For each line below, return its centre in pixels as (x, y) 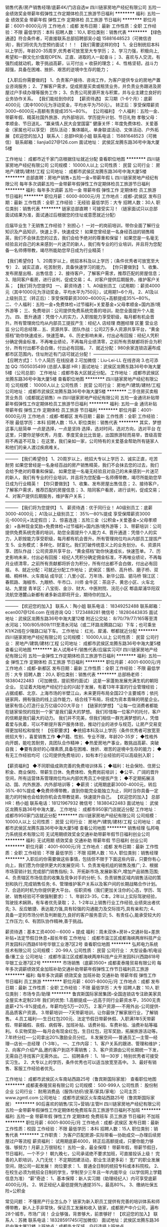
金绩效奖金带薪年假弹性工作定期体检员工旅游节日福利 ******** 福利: (76, 13)
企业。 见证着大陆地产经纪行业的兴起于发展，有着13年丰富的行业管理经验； (82, 687)
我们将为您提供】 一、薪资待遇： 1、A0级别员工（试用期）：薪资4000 (90, 286)
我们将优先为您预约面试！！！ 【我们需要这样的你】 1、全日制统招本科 (88, 44)
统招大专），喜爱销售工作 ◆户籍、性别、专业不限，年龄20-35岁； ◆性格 (79, 737)
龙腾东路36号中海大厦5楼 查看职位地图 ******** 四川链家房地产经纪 (75, 379)
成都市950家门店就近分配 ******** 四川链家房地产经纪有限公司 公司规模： (82, 815)
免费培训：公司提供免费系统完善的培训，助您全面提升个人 (91, 310)
